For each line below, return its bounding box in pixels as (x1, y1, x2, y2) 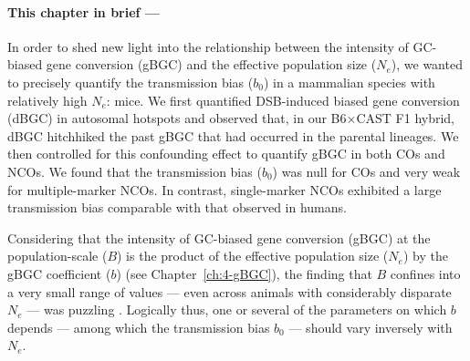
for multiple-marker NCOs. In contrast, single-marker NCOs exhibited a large (7, 180, 442, 199)
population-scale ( (7, 246, 108, 265)
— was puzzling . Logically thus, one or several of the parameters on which (26, 300, 447, 319)
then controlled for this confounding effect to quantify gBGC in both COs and (7, 144, 445, 163)
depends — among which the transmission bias (7, 317, 270, 336)
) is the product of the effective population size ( (117, 246, 389, 265)
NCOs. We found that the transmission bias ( (7, 161, 262, 180)
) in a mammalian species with (263, 72, 435, 91)
